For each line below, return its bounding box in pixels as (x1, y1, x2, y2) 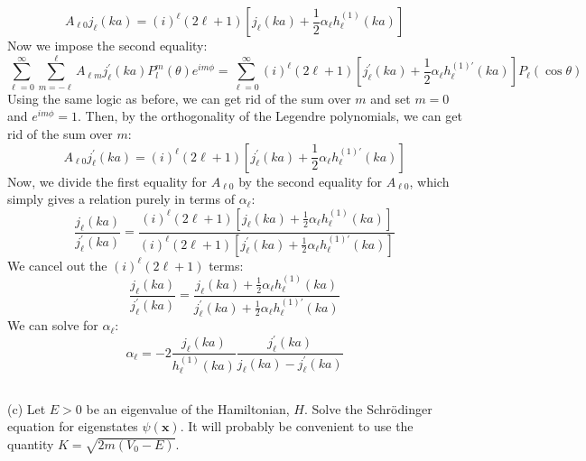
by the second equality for (238, 171, 382, 190)
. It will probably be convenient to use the (180, 417, 414, 436)
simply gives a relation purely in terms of (7, 189, 235, 208)
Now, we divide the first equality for (7, 171, 208, 190)
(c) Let (7, 399, 46, 418)
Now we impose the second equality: (7, 36, 208, 54)
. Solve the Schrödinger (304, 399, 433, 418)
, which (409, 171, 450, 190)
